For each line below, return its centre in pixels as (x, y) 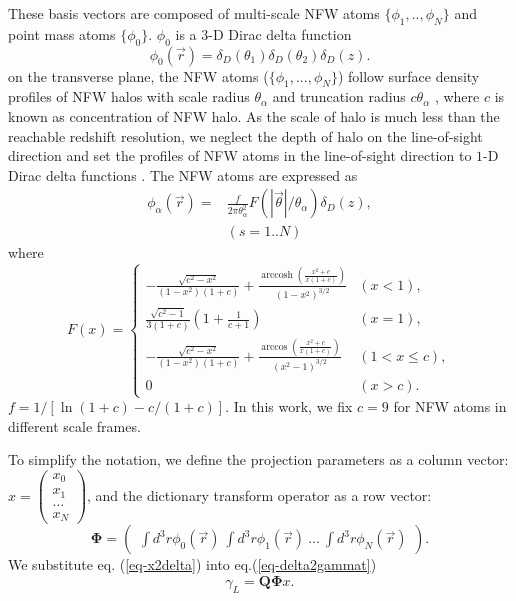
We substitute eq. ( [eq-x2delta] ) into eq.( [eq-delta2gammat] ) (192, 564)
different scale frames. (74, 425)
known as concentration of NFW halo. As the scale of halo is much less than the (254, 115)
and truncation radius (339, 96)
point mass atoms (62, 33)
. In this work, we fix (289, 406)
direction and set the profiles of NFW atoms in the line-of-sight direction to (240, 155)
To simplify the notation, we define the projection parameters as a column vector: (258, 459)
